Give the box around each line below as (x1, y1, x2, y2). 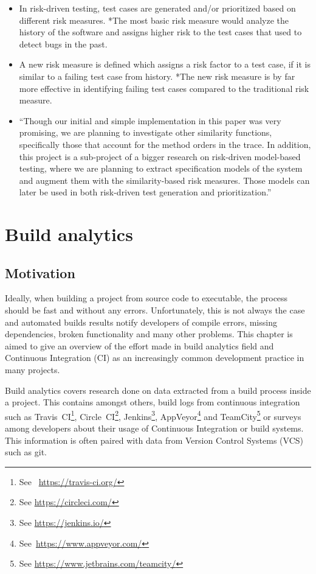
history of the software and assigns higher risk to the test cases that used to (19, 26, 302, 38)
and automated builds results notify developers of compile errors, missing (5, 315, 277, 328)
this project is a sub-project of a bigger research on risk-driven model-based (19, 150, 301, 163)
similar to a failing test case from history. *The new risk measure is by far (19, 69, 295, 82)
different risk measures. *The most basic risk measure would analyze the (19, 13, 289, 26)
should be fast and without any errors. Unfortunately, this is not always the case (5, 304, 305, 317)
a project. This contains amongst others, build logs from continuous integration (5, 396, 300, 408)
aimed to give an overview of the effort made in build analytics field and (5, 339, 274, 352)
